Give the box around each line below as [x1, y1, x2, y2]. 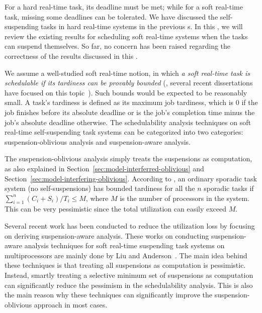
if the [241, 97, 258, 108]
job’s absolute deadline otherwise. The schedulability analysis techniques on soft [5, 117, 251, 127]
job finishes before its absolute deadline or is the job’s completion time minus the [5, 107, 255, 117]
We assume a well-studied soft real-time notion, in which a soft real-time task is [5, 67, 250, 78]
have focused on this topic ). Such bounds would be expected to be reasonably [5, 87, 247, 97]
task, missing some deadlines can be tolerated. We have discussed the [5, 11, 218, 22]
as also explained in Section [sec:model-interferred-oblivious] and [5, 163, 204, 173]
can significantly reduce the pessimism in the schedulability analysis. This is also [5, 279, 253, 290]
